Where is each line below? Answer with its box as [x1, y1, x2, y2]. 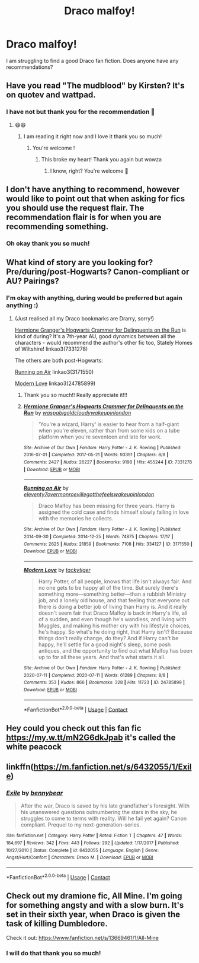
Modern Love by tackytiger [23, 566, 91, 573]
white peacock [6, 742, 62, 752]
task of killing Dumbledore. [6, 918, 108, 929]
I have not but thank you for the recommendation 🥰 [6, 108, 155, 116]
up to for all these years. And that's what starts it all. [38, 653, 166, 660]
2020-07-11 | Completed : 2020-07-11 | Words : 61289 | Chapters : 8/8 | [23, 672, 169, 678]
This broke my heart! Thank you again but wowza [41, 155, 162, 163]
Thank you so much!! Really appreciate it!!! [23, 391, 128, 398]
